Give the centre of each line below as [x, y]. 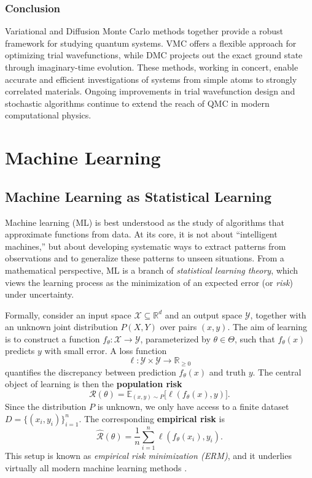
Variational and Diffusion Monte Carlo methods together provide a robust [144, 31]
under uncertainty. [40, 294]
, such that [255, 338]
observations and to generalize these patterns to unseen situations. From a [145, 258]
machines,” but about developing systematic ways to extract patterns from [146, 246]
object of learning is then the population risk [94, 384]
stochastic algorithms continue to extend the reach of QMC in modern [137, 103]
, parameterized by [175, 338]
